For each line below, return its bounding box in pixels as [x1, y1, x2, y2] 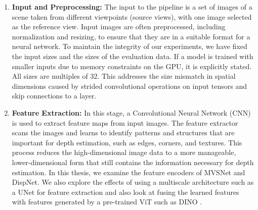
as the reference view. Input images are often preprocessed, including [12, 21, 226, 32]
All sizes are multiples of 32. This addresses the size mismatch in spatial [12, 71, 236, 81]
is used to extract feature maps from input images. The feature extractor [12, 117, 238, 128]
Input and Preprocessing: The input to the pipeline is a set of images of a [12, 2, 252, 12]
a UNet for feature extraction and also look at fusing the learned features [12, 186, 239, 197]
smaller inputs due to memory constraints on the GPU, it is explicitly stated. [12, 61, 252, 71]
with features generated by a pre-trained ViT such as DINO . [12, 196, 202, 207]
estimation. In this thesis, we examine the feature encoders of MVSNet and [12, 167, 245, 177]
